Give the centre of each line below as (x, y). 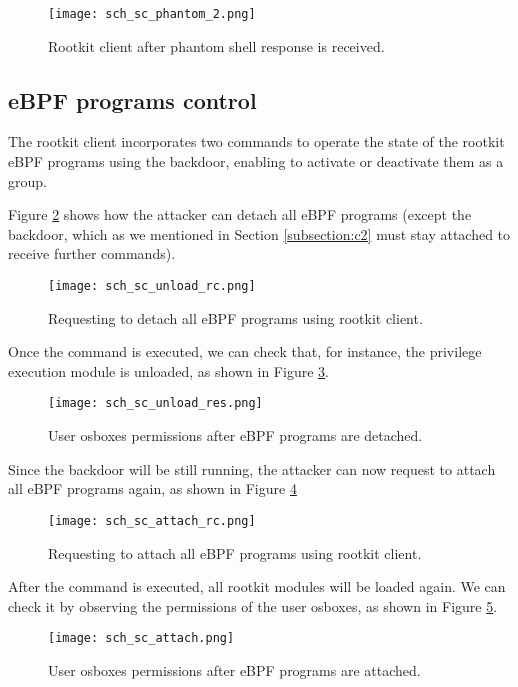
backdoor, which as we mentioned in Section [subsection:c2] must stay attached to (259, 233)
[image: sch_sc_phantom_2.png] (152, 14)
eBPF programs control (132, 99)
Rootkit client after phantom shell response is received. (216, 45)
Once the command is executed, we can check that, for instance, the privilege (245, 351)
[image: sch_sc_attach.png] (141, 638)
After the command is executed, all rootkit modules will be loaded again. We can (257, 586)
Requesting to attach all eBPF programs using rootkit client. (235, 552)
